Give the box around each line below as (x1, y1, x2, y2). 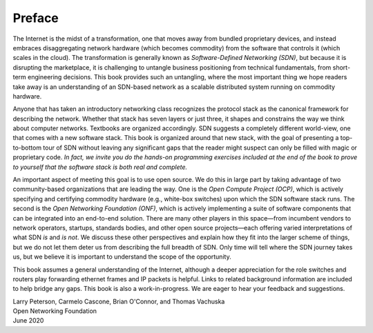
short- (332, 63, 351, 72)
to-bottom (12, 143, 41, 152)
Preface (12, 10, 59, 26)
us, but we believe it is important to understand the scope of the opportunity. (12, 252, 231, 261)
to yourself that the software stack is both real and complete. (12, 163, 188, 171)
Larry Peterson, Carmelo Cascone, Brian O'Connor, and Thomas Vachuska (12, 297, 225, 305)
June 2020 (12, 316, 44, 325)
